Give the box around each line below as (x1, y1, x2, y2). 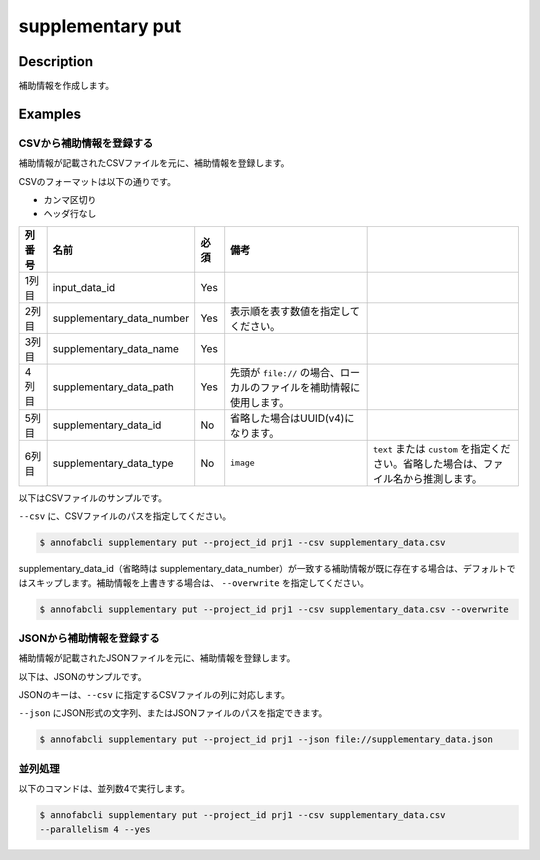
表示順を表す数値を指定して (230, 304, 360, 318)
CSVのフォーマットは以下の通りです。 (18, 175, 177, 187)
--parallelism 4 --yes (39, 823, 151, 835)
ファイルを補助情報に (260, 380, 361, 394)
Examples (18, 105, 82, 122)
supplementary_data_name (52, 341, 180, 355)
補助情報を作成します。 (18, 80, 115, 92)
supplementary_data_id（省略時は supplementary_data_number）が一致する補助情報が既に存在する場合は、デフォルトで (18, 563, 516, 575)
